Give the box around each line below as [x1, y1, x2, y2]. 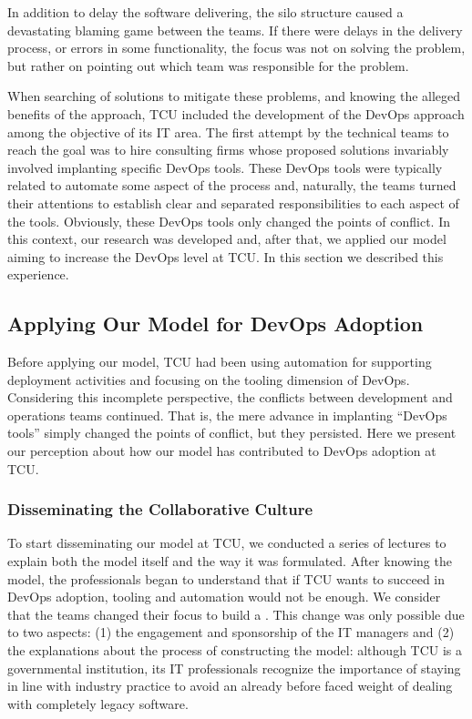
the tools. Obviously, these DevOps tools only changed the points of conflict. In [7, 211, 451, 230]
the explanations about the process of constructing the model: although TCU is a [7, 641, 463, 660]
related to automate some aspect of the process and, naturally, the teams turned [7, 176, 457, 195]
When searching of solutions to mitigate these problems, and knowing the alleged [7, 86, 461, 106]
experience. [7, 265, 69, 284]
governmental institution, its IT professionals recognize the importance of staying [7, 658, 461, 677]
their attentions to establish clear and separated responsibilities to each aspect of [7, 193, 459, 212]
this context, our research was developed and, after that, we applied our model [7, 229, 446, 248]
